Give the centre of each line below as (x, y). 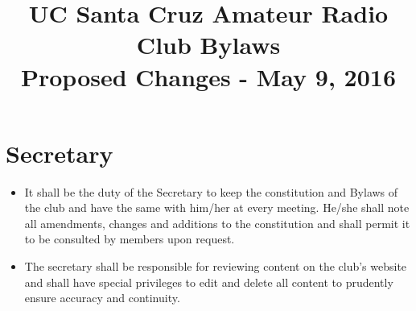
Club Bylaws (208, 45)
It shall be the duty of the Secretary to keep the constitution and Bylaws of (211, 191)
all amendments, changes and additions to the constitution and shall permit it (217, 223)
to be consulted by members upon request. (130, 239)
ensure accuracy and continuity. (102, 298)
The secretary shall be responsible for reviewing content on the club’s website (216, 266)
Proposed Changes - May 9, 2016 (208, 76)
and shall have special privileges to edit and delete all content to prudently (209, 282)
